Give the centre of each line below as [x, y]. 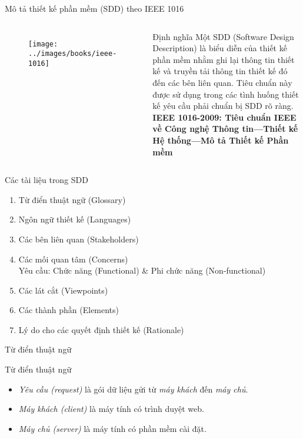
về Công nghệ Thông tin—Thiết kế [225, 129]
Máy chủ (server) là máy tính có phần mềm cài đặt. [112, 428]
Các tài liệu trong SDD [46, 180]
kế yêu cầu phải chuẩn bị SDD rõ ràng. [223, 106]
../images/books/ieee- [73, 54]
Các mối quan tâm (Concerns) [73, 259]
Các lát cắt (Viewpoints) [63, 290]
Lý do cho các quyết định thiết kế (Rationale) [101, 329]
